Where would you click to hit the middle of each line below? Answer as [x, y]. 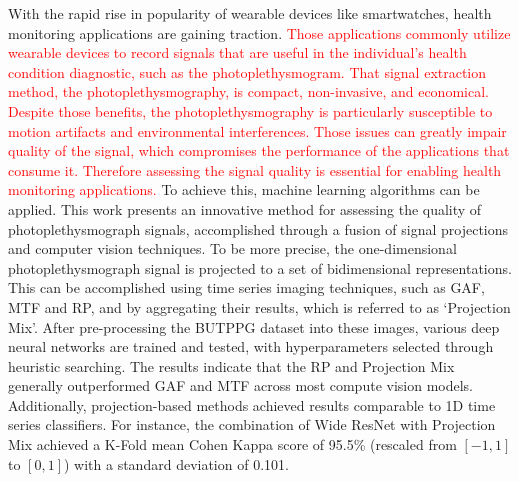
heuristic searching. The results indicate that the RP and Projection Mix [231, 365]
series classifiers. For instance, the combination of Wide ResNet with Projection [252, 424]
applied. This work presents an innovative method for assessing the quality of [245, 208]
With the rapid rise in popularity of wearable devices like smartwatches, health [250, 13]
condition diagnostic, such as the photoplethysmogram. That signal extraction [247, 71]
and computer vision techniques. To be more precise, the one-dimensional [232, 248]
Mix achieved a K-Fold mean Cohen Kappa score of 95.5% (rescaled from [232, 444]
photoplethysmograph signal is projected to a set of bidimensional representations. [260, 267]
